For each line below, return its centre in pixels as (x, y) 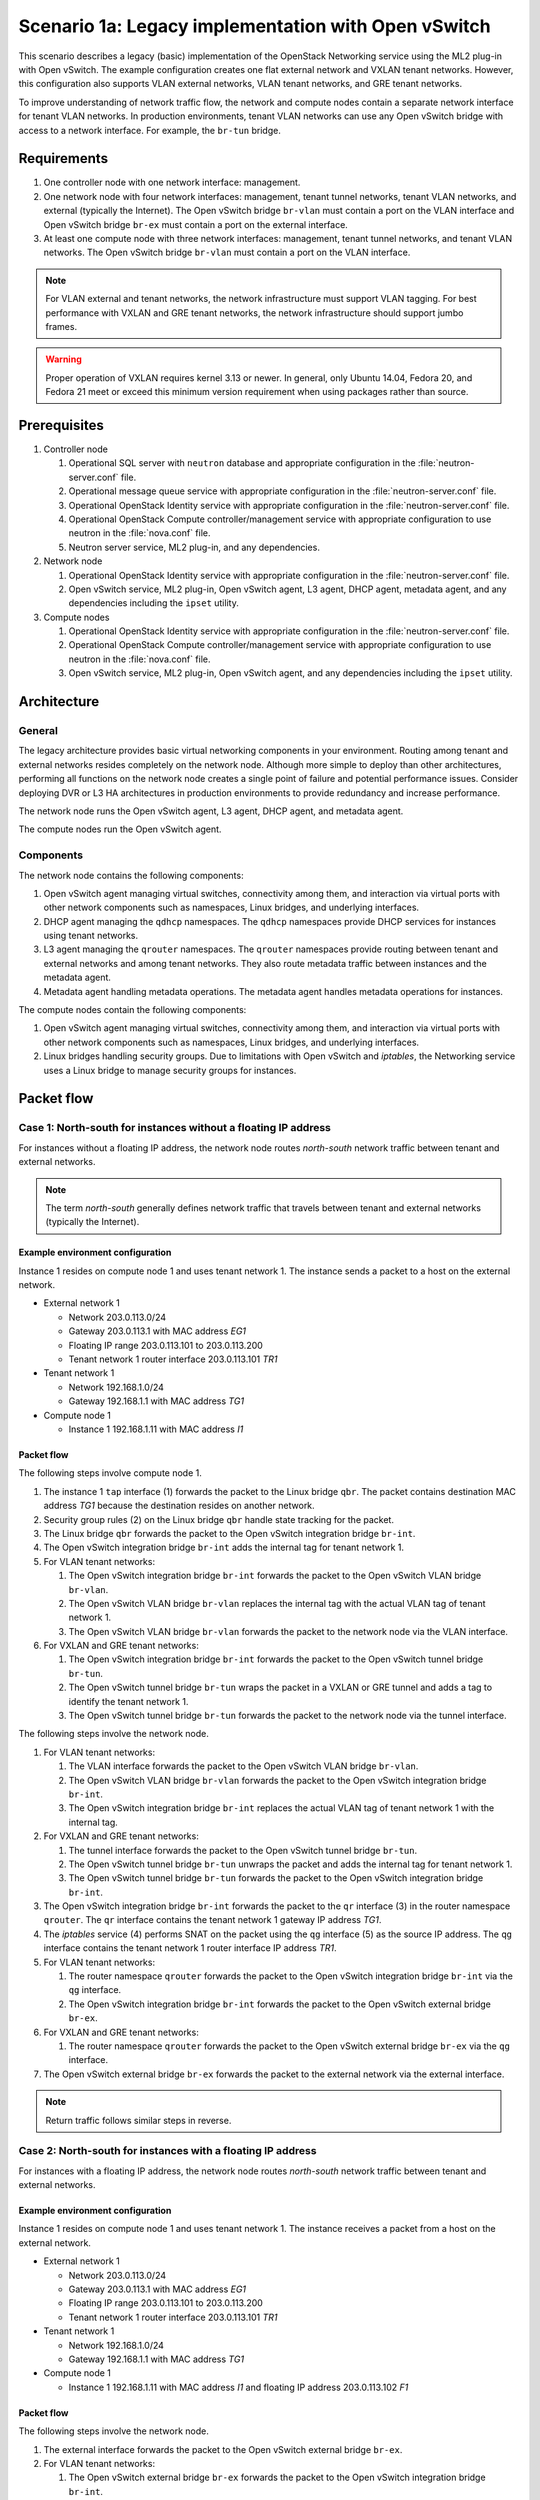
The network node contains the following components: (131, 875)
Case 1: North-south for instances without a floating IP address (175, 1128)
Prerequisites (61, 425)
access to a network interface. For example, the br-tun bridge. (150, 130)
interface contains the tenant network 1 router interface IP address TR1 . (190, 1948)
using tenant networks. (91, 936)
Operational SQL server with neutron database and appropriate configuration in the (242, 463)
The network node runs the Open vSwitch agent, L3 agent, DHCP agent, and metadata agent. (211, 811)
